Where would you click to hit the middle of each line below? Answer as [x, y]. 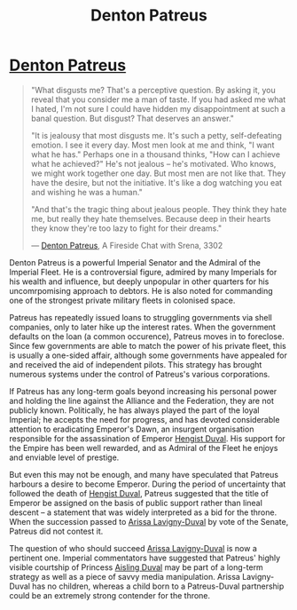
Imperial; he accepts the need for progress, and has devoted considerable [145, 419]
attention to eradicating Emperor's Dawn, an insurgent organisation [132, 429]
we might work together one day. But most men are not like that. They [158, 173]
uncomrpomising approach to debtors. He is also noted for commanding [141, 290]
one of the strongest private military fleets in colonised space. [122, 300]
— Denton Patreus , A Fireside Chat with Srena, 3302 [127, 245]
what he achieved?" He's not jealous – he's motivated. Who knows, [153, 163]
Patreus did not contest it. [56, 531]
